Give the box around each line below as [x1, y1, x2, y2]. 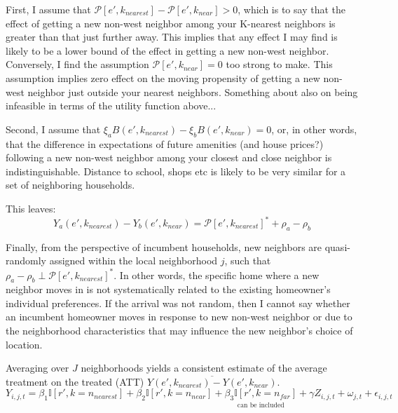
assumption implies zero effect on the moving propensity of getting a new [6, 70, 320, 85]
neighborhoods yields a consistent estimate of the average [81, 360, 327, 375]
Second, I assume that [6, 121, 101, 136]
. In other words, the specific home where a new [114, 267, 320, 282]
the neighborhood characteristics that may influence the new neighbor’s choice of [6, 323, 353, 338]
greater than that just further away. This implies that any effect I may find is [6, 29, 338, 44]
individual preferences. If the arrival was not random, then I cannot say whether [6, 295, 350, 310]
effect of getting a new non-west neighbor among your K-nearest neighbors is [6, 15, 336, 30]
